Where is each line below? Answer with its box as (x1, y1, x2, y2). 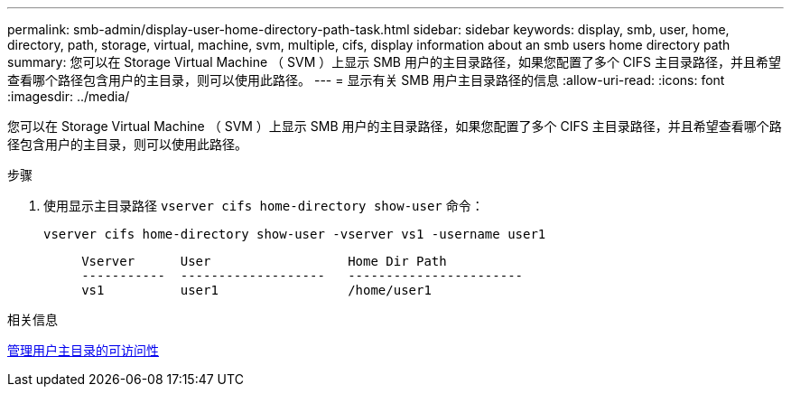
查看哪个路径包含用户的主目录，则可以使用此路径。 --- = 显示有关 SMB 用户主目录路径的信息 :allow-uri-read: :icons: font (7, 72, 725, 88)
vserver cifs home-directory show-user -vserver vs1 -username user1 (43, 227, 546, 241)
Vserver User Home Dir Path (81, 254, 447, 268)
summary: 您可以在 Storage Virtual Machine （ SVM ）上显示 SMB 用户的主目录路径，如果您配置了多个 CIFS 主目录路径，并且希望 (7, 54, 782, 70)
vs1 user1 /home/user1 (81, 283, 432, 297)
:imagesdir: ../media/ (7, 89, 130, 104)
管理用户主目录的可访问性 (7, 342, 159, 358)
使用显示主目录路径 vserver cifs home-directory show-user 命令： (43, 198, 484, 213)
